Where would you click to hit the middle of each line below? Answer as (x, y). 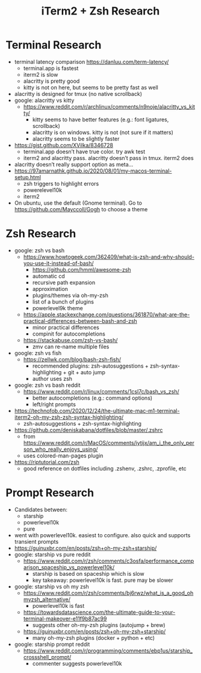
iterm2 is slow (41, 74)
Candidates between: (41, 509)
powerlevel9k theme (58, 308)
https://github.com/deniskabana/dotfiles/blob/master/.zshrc (88, 430)
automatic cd (48, 276)
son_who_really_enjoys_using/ (60, 449)
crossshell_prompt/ (47, 657)
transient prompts (36, 541)
